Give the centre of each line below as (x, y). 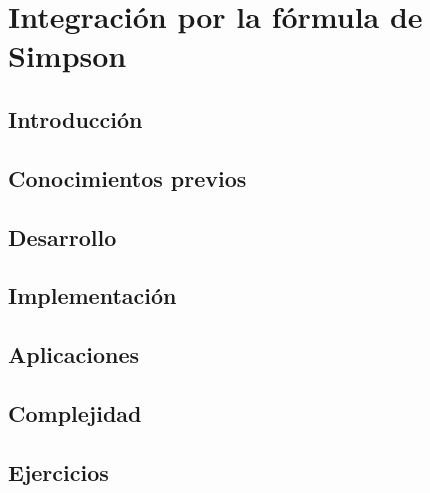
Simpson (67, 55)
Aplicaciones (74, 354)
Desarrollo (62, 236)
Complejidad (75, 412)
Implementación (92, 295)
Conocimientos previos (127, 177)
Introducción (75, 118)
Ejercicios (58, 471)
